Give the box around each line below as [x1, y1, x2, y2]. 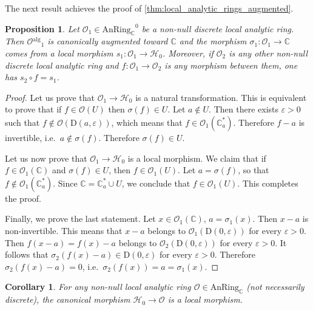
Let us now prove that [5, 151, 87, 164]
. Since [53, 176, 78, 189]
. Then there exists [209, 103, 279, 115]
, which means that [111, 115, 183, 128]
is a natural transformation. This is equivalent [135, 91, 307, 103]
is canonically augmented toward [47, 35, 168, 47]
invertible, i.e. [5, 131, 56, 143]
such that [5, 115, 40, 128]
